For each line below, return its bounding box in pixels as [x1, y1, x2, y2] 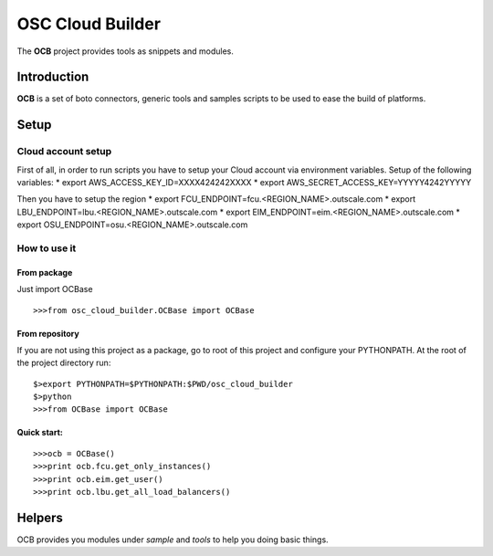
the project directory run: [16, 357, 111, 369]
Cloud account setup [16, 145, 112, 158]
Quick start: [16, 427, 64, 438]
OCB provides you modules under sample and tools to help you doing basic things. [16, 534, 329, 545]
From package [16, 267, 73, 278]
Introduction [16, 69, 89, 85]
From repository [16, 328, 79, 339]
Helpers [16, 509, 63, 525]
